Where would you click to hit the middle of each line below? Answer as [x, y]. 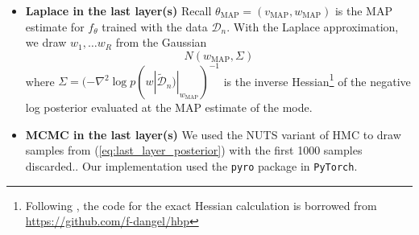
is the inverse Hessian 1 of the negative [317, 80]
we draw [46, 42]
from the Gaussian [161, 42]
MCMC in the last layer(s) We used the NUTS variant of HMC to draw [213, 134]
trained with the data [155, 26]
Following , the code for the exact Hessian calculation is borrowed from [201, 205]
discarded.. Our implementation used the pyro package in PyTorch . [191, 166]
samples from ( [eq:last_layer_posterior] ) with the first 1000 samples [194, 150]
